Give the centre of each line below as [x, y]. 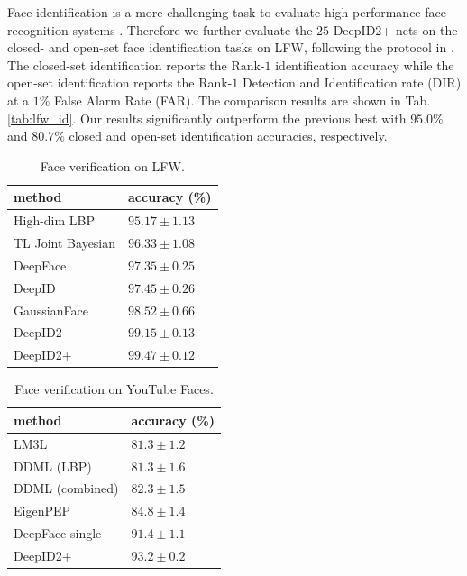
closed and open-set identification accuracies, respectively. [228, 136]
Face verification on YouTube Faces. [114, 389]
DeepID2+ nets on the [395, 29]
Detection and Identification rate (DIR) [352, 82]
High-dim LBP [55, 220]
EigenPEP [42, 511]
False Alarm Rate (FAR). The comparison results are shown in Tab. [243, 100]
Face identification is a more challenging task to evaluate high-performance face [227, 12]
